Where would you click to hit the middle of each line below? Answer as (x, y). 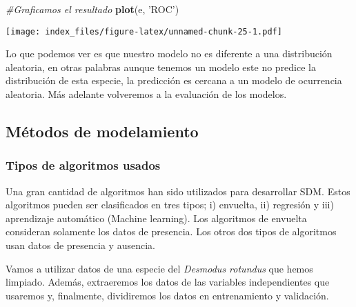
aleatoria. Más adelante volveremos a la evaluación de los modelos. (146, 94)
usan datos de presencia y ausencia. (80, 245)
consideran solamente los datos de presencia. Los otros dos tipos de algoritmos (171, 231)
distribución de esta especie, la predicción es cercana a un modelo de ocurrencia (174, 80)
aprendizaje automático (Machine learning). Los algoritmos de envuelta (156, 218)
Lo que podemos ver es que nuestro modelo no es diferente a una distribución (169, 53)
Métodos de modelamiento (102, 131)
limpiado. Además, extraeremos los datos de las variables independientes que (168, 282)
